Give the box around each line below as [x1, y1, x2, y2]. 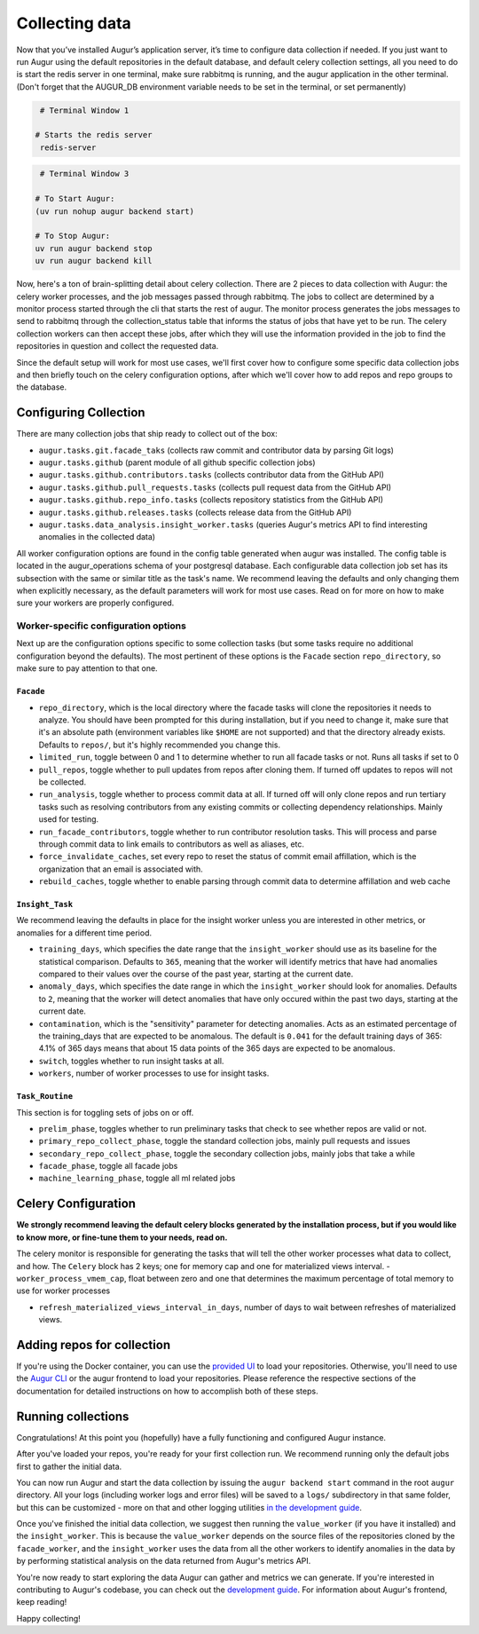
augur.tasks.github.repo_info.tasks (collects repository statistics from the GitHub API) [38, 494, 384, 505]
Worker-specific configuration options [16, 620, 186, 632]
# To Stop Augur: [35, 231, 111, 241]
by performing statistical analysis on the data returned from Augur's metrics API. [16, 1556, 311, 1567]
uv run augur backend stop [35, 243, 153, 253]
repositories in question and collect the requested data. [16, 341, 219, 351]
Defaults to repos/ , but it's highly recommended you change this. [38, 739, 281, 750]
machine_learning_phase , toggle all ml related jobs [38, 1172, 236, 1184]
